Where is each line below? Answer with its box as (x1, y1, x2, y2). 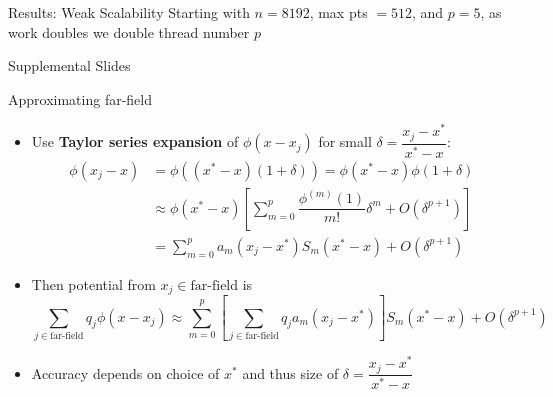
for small (318, 131, 372, 152)
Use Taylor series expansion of (31, 131, 239, 152)
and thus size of (242, 362, 339, 383)
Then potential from (31, 273, 156, 294)
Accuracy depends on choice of (31, 362, 220, 383)
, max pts (309, 2, 368, 22)
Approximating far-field (8, 88, 153, 109)
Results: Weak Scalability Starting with (8, 2, 250, 22)
